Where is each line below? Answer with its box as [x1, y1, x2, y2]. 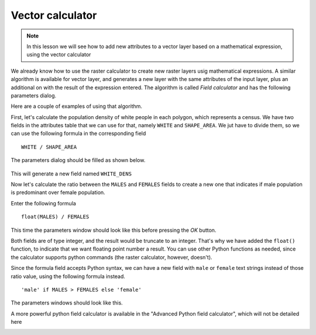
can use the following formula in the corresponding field [11, 130, 146, 137]
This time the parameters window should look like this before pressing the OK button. [11, 226, 217, 234]
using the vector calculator [26, 51, 91, 58]
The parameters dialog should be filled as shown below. [11, 157, 146, 164]
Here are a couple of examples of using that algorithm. [11, 103, 143, 110]
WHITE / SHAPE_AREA [21, 144, 77, 150]
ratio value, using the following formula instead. [11, 273, 126, 280]
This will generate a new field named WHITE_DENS [11, 170, 132, 177]
